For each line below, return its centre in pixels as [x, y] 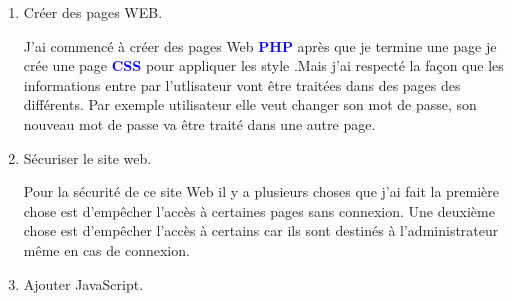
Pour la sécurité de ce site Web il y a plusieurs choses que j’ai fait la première [261, 191]
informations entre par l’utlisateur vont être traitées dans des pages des [242, 84]
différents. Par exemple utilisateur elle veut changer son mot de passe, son [250, 104]
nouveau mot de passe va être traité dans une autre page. [199, 123]
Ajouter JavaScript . [83, 283]
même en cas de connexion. [106, 249]
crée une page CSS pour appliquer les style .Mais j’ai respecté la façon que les [263, 65]
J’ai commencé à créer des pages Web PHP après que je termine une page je [260, 45]
